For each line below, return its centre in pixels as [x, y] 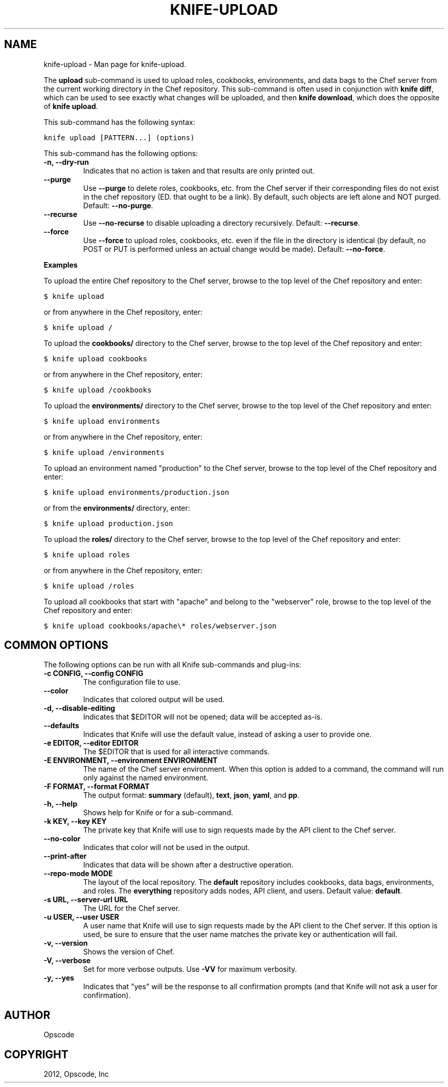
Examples [61, 265]
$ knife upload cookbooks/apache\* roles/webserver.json [160, 626]
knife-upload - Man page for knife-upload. [115, 64]
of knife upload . [71, 106]
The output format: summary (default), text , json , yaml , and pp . [191, 795]
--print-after [65, 856]
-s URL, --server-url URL [86, 900]
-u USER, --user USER [81, 917]
